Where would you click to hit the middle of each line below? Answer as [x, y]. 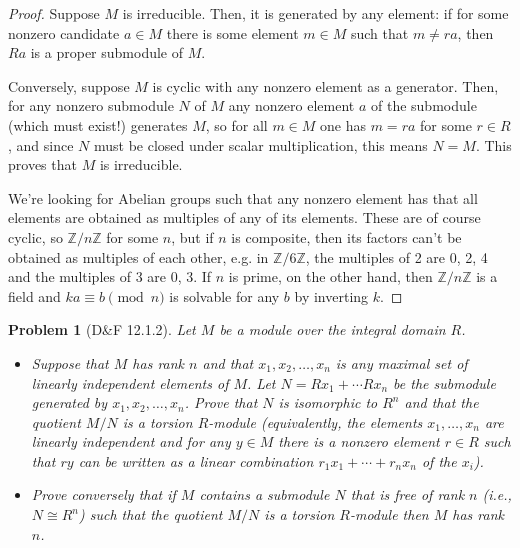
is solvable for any [224, 295]
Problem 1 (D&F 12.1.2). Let [102, 329]
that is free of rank [407, 494]
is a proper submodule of [107, 52]
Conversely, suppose [69, 85]
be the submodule [444, 382]
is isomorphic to [328, 402]
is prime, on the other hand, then [330, 276]
